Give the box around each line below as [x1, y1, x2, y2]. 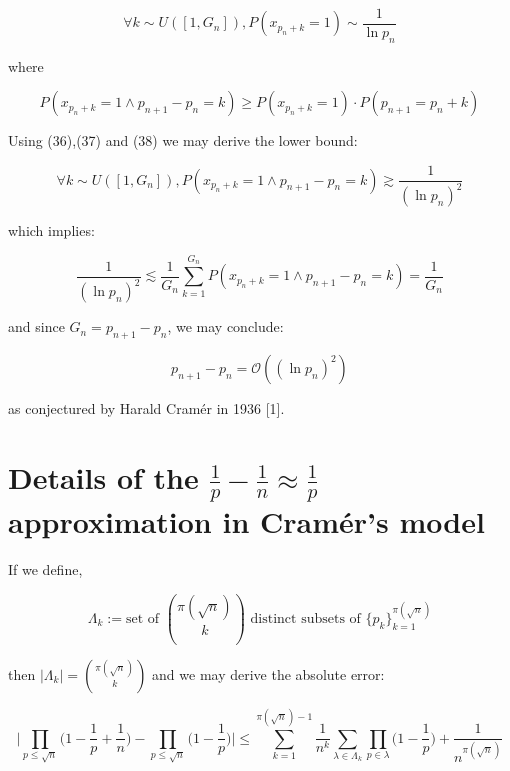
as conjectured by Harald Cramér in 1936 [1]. [8, 397, 285, 418]
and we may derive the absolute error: [152, 663, 385, 684]
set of [125, 611, 160, 626]
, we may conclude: [167, 316, 284, 337]
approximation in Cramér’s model [8, 501, 485, 542]
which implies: [8, 220, 95, 241]
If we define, [8, 559, 83, 580]
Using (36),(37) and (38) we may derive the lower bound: [8, 130, 358, 151]
